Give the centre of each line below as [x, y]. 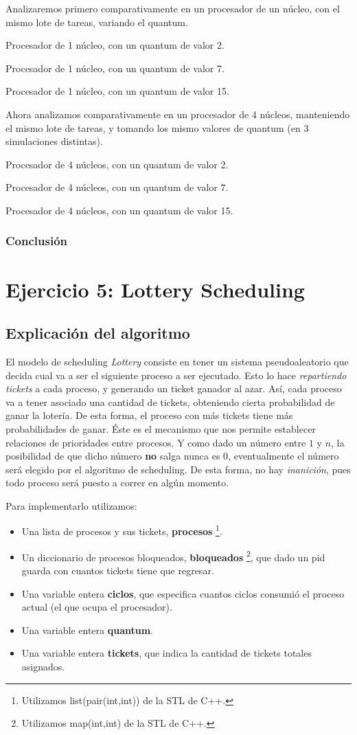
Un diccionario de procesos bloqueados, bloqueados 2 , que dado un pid [173, 556]
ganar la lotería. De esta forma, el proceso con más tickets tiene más [149, 415]
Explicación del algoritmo [98, 333]
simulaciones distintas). [54, 141]
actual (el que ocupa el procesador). [97, 607]
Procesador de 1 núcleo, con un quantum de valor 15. [117, 91]
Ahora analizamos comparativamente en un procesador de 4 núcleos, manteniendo [178, 114]
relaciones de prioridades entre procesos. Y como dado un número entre [156, 442]
